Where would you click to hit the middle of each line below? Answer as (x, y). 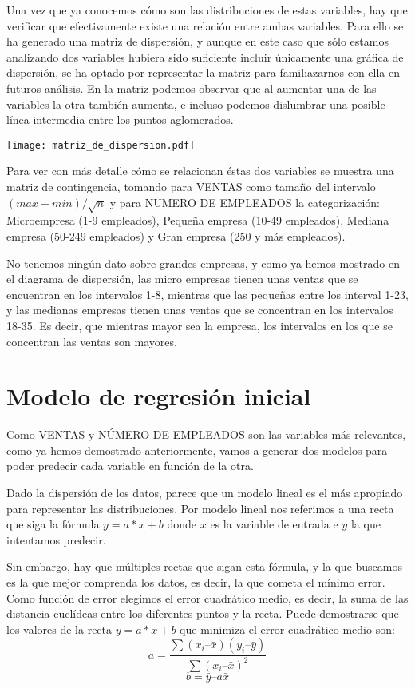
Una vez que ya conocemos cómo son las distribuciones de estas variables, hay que (207, 10)
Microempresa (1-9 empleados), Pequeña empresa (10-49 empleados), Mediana (198, 220)
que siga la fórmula (53, 524)
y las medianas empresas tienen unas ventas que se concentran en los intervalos (200, 310)
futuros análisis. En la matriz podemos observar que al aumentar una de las (192, 88)
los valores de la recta (59, 629)
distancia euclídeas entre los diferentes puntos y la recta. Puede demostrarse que (203, 613)
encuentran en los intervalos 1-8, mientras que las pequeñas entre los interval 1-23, (207, 294)
